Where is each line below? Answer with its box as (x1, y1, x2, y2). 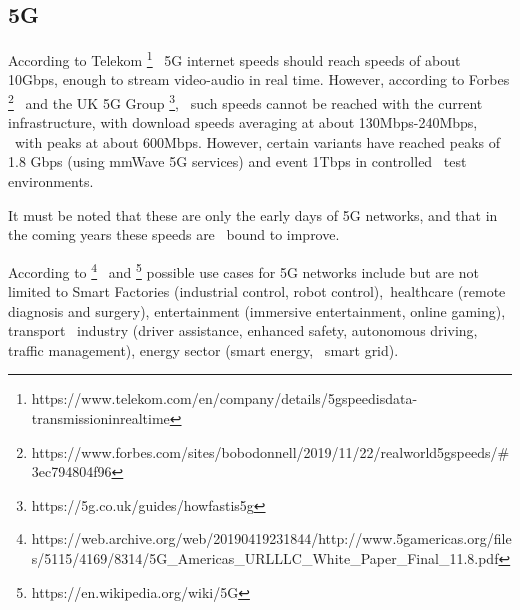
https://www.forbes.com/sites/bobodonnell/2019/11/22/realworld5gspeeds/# (31, 441, 510, 462)
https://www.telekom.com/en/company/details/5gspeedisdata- (31, 388, 418, 409)
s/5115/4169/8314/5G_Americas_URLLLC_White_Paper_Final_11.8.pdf (31, 548, 499, 569)
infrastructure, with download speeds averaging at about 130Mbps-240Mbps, (8, 112, 478, 133)
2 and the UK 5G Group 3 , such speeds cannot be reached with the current (8, 90, 483, 113)
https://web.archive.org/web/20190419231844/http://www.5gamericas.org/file (31, 528, 512, 549)
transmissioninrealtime (31, 408, 170, 429)
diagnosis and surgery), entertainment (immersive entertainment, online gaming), (8, 300, 506, 321)
